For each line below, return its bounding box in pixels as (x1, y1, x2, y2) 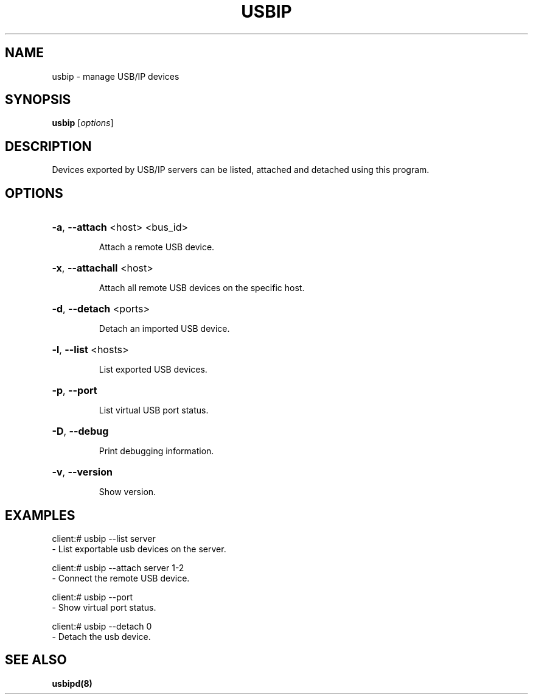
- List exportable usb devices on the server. (52, 543, 226, 554)
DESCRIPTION (5, 138, 92, 154)
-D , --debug (52, 425, 109, 438)
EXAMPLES (5, 507, 75, 523)
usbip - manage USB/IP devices (52, 71, 179, 82)
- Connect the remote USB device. (52, 572, 190, 583)
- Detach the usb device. (52, 631, 151, 642)
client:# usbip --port (52, 591, 133, 602)
